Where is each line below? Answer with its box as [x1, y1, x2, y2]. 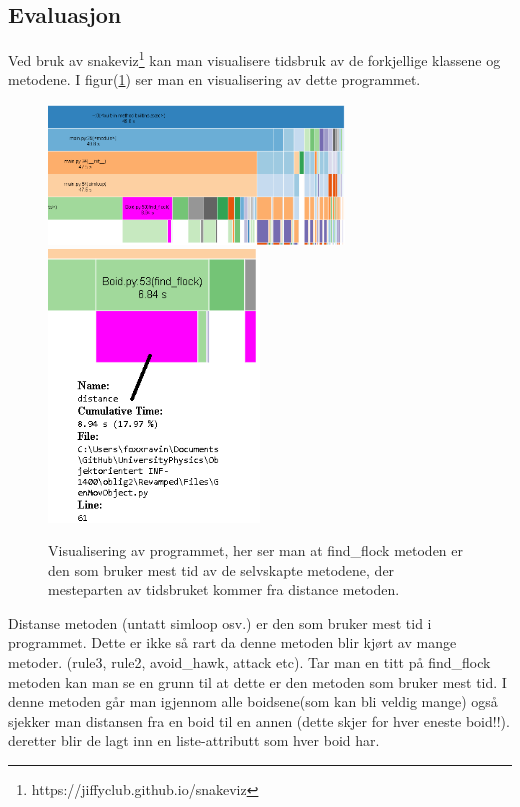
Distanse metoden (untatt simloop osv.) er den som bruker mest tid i [8, 612, 432, 633]
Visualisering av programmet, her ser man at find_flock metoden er [48, 540, 464, 561]
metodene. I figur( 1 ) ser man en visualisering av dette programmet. [8, 69, 421, 90]
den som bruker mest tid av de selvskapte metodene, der [48, 559, 395, 580]
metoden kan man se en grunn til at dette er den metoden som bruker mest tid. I [8, 671, 507, 692]
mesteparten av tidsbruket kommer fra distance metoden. [48, 579, 400, 600]
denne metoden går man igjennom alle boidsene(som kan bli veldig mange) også [8, 691, 498, 712]
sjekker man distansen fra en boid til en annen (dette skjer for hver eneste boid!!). [8, 710, 510, 731]
